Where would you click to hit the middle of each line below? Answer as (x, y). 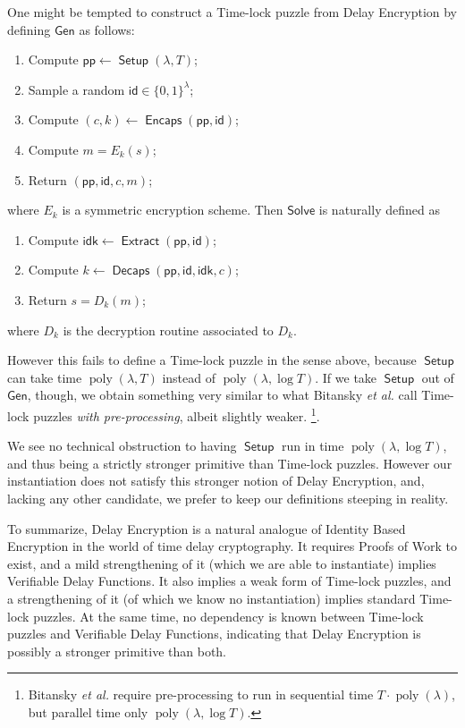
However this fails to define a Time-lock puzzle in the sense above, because (212, 360)
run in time (313, 446)
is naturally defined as (379, 210)
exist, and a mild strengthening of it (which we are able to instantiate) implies (222, 563)
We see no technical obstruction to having (122, 446)
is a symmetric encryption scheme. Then (173, 210)
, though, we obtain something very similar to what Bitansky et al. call (222, 395)
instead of (189, 377)
